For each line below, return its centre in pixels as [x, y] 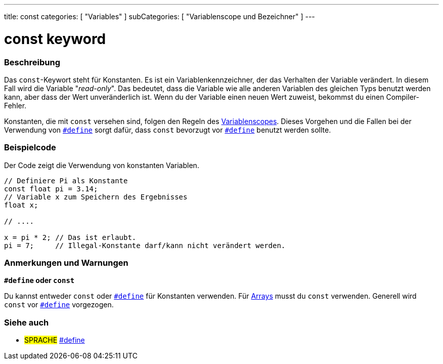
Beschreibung [32, 62]
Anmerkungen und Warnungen [66, 263]
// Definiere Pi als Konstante [66, 180]
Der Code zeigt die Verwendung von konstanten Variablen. [102, 165]
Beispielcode [30, 148]
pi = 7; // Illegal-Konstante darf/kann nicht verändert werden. [145, 245]
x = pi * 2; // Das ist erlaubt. [70, 237]
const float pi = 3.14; [51, 189]
